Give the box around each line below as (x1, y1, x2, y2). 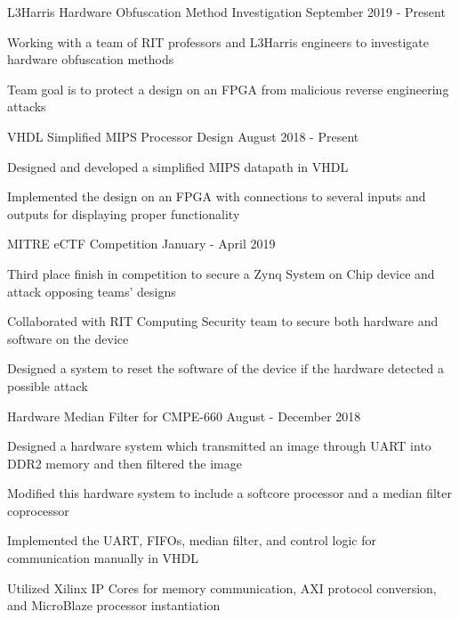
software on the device (7, 329, 129, 347)
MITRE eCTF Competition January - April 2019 (7, 234, 276, 253)
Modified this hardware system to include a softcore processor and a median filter (7, 484, 453, 502)
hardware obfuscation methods (7, 50, 174, 69)
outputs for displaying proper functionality (7, 204, 240, 223)
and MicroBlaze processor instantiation (7, 596, 221, 615)
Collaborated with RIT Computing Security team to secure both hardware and (7, 312, 439, 330)
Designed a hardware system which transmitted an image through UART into (7, 436, 431, 455)
